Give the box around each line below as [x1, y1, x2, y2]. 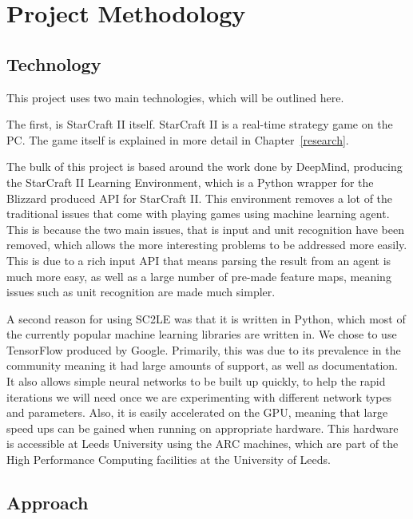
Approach [6, 490, 89, 515]
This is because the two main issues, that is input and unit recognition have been [6, 220, 404, 237]
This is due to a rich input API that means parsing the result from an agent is [6, 252, 391, 268]
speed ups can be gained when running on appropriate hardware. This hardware [6, 419, 399, 436]
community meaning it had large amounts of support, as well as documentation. [6, 357, 398, 374]
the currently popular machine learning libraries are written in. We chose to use [6, 326, 397, 343]
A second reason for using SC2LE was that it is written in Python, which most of [6, 310, 406, 327]
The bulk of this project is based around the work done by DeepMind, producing [6, 158, 403, 175]
